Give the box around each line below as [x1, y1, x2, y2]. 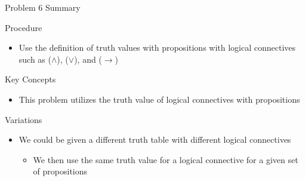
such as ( [19, 53, 51, 65]
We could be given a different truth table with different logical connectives [19, 133, 291, 146]
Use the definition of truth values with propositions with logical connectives [19, 41, 296, 54]
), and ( [74, 53, 102, 65]
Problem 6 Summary [5, 1, 81, 13]
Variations [5, 113, 42, 125]
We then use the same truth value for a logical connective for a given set [33, 153, 298, 165]
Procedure [5, 21, 42, 33]
